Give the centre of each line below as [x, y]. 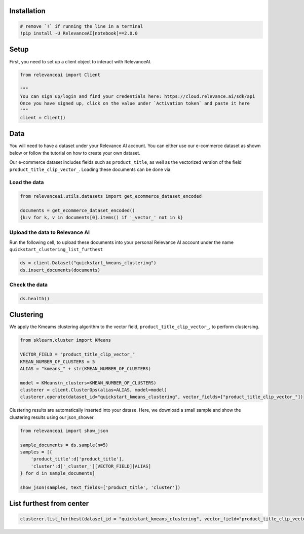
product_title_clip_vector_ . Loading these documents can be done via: [90, 169]
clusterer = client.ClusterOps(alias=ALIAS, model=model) [93, 390]
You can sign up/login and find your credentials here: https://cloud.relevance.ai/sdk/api [138, 96]
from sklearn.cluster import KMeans [66, 340]
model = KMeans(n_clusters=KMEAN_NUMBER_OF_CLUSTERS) [88, 383]
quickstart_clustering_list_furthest [56, 250]
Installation [27, 11]
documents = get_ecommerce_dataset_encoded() [78, 210]
